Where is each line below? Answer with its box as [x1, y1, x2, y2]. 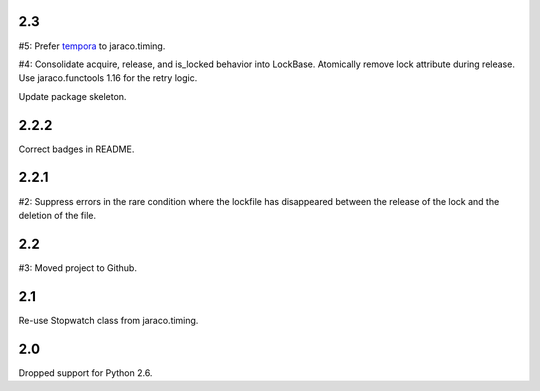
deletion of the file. [18, 209, 97, 221]
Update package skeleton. [18, 90, 127, 102]
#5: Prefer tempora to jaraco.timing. [18, 40, 166, 52]
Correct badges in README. [18, 143, 135, 155]
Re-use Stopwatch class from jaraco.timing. [18, 314, 199, 326]
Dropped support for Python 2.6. [18, 366, 153, 379]
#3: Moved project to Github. [18, 261, 137, 274]
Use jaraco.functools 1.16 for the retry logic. [18, 72, 198, 84]
